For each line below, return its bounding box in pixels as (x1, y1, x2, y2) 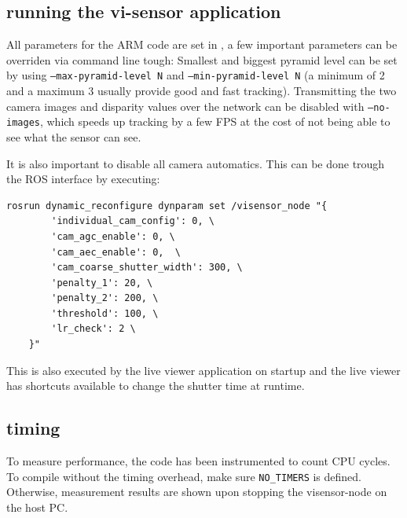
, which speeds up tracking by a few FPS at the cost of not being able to (39, 113, 390, 130)
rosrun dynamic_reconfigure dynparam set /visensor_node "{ (6, 200, 328, 211)
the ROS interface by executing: (6, 171, 160, 187)
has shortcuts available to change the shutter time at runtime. (6, 377, 305, 394)
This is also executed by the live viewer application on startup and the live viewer (6, 362, 401, 378)
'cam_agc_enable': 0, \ (51, 230, 175, 242)
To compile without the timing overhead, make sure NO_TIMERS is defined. (6, 468, 361, 484)
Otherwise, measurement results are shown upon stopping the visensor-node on (6, 483, 387, 500)
